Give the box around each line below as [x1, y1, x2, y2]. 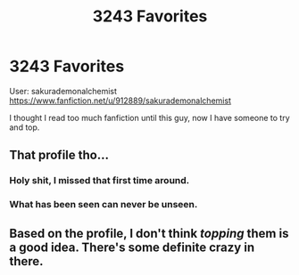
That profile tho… [9, 148, 110, 163]
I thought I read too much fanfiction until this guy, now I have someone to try [9, 112, 290, 123]
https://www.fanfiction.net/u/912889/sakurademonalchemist [9, 95, 232, 106]
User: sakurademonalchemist [9, 85, 118, 96]
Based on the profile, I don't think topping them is [9, 225, 289, 241]
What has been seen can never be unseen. [9, 198, 198, 211]
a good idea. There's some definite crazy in [9, 239, 255, 255]
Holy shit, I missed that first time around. [9, 174, 190, 187]
